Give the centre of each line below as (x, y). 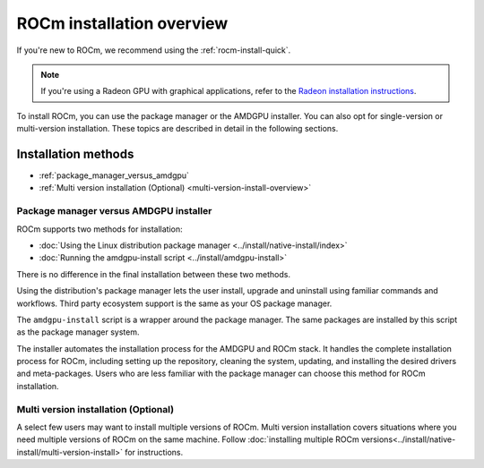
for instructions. (154, 452)
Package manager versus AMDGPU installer (114, 211)
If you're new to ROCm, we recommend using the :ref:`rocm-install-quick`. (154, 50)
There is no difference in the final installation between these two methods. (154, 274)
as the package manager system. (78, 332)
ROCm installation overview (122, 23)
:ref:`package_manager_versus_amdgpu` (114, 175)
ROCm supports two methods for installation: (99, 229)
